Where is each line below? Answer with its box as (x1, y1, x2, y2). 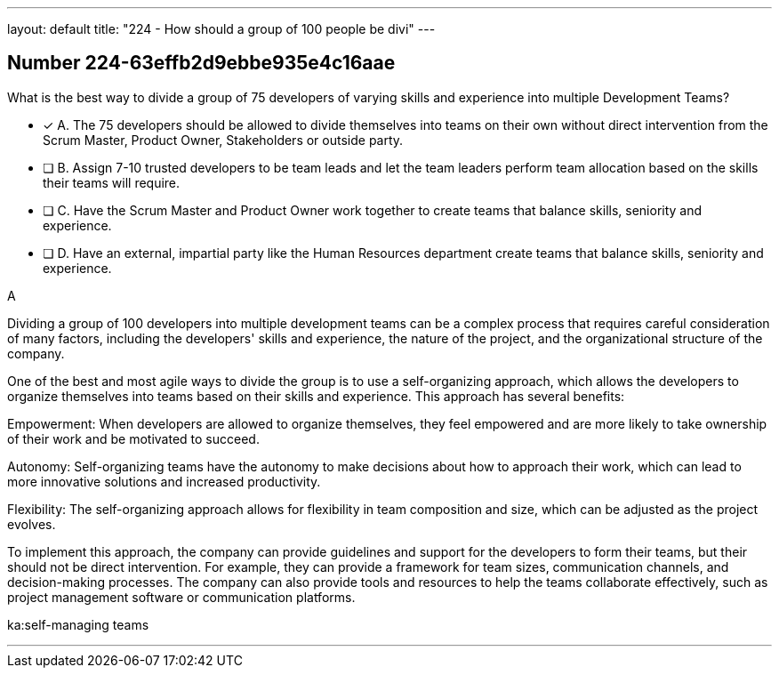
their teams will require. (43, 174, 181, 190)
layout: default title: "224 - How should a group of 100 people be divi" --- (7, 21, 436, 36)
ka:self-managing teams (7, 616, 149, 632)
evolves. (7, 516, 56, 532)
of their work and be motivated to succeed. (7, 430, 260, 446)
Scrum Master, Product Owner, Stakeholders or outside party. (43, 132, 404, 148)
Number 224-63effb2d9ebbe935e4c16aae (7, 52, 396, 75)
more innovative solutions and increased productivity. (7, 473, 321, 489)
